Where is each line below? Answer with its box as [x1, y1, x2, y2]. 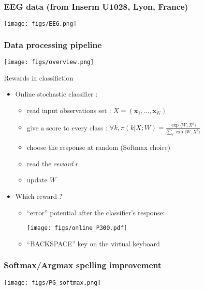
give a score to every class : [27, 122, 107, 132]
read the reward [27, 158, 73, 168]
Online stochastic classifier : [15, 89, 98, 99]
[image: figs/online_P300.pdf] [27, 225, 128, 232]
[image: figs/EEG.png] [4, 20, 77, 28]
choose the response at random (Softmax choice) [27, 142, 171, 152]
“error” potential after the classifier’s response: [27, 207, 165, 217]
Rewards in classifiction [4, 72, 73, 82]
